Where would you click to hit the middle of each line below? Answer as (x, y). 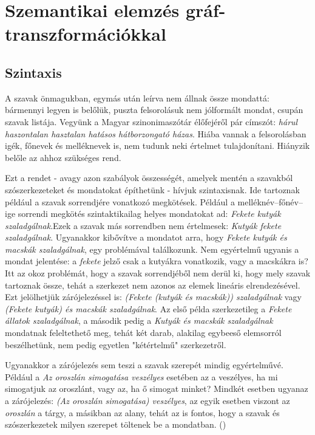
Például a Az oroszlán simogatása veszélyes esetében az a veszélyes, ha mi (141, 376)
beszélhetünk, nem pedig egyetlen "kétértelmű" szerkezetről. (116, 344)
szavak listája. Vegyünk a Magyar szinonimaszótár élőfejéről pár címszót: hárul (151, 121)
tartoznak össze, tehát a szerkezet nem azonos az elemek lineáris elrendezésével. (153, 285)
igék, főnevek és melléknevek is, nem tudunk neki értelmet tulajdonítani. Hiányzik (157, 146)
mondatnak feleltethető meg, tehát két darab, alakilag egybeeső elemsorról (143, 333)
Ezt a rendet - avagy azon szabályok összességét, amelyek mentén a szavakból (149, 178)
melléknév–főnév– (270, 201)
